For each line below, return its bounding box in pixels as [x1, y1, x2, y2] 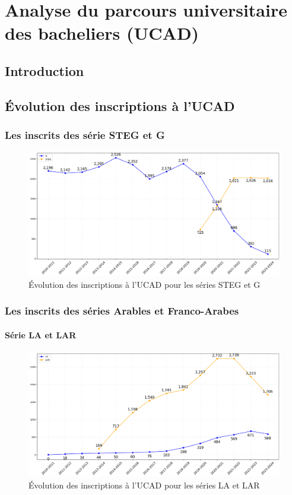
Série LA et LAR [5, 328, 77, 341]
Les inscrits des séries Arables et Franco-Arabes [5, 303, 239, 318]
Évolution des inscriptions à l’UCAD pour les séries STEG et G [28, 278, 261, 290]
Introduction [5, 61, 84, 80]
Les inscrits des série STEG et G [5, 128, 165, 142]
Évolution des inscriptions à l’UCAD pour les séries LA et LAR [28, 478, 260, 491]
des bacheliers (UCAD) [5, 21, 199, 45]
